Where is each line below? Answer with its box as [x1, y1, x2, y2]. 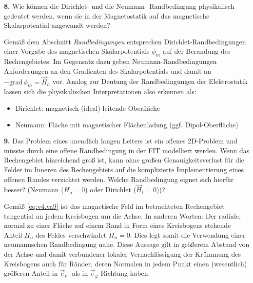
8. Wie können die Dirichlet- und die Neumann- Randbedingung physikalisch [4, 1, 234, 11]
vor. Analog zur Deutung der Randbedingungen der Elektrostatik [52, 76, 248, 86]
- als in [67, 268, 88, 278]
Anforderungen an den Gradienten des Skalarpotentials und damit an [4, 65, 212, 76]
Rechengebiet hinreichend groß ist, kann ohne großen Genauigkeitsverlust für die [4, 155, 245, 165]
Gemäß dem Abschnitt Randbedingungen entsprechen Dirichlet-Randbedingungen [4, 36, 246, 46]
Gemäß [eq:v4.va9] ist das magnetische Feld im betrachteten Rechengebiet [4, 201, 225, 211]
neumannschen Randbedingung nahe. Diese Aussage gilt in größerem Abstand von [4, 239, 250, 249]
